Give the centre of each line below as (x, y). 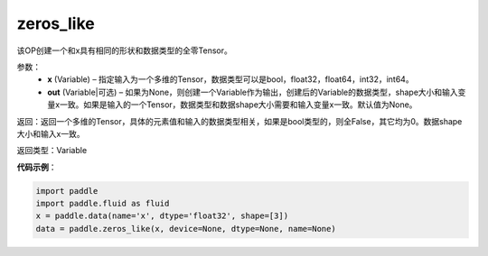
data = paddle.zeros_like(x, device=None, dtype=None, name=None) (186, 229)
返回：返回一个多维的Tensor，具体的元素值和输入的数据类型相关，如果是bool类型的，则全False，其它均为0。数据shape (239, 121)
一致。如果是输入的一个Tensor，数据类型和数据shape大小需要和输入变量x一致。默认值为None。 (238, 105)
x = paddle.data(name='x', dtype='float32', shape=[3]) (162, 216)
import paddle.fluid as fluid (103, 204)
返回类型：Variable (52, 151)
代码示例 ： (37, 167)
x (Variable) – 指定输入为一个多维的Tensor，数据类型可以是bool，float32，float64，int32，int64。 (231, 79)
